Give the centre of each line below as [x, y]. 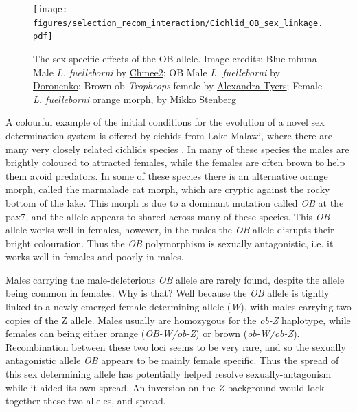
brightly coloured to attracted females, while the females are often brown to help [175, 162]
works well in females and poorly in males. [95, 256]
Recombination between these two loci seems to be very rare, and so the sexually [176, 346]
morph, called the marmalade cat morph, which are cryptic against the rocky [168, 189]
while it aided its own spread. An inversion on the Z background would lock [165, 387]
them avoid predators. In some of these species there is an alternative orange [167, 175]
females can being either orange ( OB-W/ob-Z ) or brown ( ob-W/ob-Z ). [153, 333]
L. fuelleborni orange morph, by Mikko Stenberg [135, 99]
